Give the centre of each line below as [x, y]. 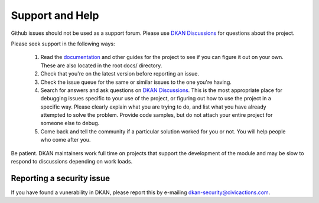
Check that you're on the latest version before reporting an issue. [120, 74]
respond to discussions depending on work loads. [72, 162]
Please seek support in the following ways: [63, 44]
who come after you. [66, 140]
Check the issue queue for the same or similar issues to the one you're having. [136, 82]
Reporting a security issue [61, 178]
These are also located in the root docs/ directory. [101, 66]
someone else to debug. [70, 123]
